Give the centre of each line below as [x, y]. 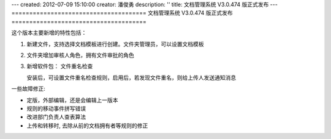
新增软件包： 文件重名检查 [60, 66]
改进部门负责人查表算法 [56, 117]
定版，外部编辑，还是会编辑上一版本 [72, 100]
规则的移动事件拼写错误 [56, 108]
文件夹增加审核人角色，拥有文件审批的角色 [80, 55]
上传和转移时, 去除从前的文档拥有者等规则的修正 [87, 126]
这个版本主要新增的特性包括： [49, 33]
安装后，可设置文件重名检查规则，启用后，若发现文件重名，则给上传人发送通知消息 [131, 77]
